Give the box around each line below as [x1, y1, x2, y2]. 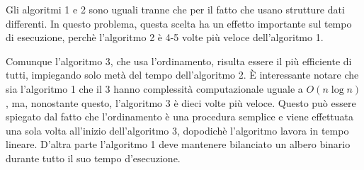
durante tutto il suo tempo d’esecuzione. [6, 150, 181, 165]
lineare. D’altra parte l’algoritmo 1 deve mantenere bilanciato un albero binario [6, 137, 351, 152]
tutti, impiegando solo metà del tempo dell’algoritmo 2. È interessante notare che [6, 67, 359, 82]
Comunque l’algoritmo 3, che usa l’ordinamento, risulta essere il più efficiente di [6, 53, 352, 68]
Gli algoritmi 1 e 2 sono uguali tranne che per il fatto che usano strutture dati [6, 2, 345, 16]
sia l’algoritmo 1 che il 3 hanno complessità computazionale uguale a [6, 81, 303, 96]
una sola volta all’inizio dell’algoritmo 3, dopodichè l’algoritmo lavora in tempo [6, 123, 349, 137]
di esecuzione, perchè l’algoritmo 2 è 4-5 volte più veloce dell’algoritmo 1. [6, 30, 324, 45]
